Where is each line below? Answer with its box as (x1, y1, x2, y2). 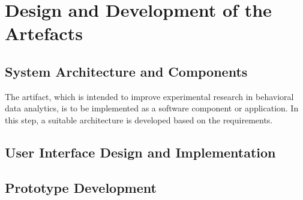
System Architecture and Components (5, 62, 248, 80)
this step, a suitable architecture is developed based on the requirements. (5, 113, 273, 126)
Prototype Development (5, 178, 157, 196)
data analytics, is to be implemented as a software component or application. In (5, 102, 299, 114)
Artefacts (5, 21, 83, 46)
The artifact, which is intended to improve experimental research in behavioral (5, 90, 294, 102)
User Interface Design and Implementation (5, 143, 276, 161)
